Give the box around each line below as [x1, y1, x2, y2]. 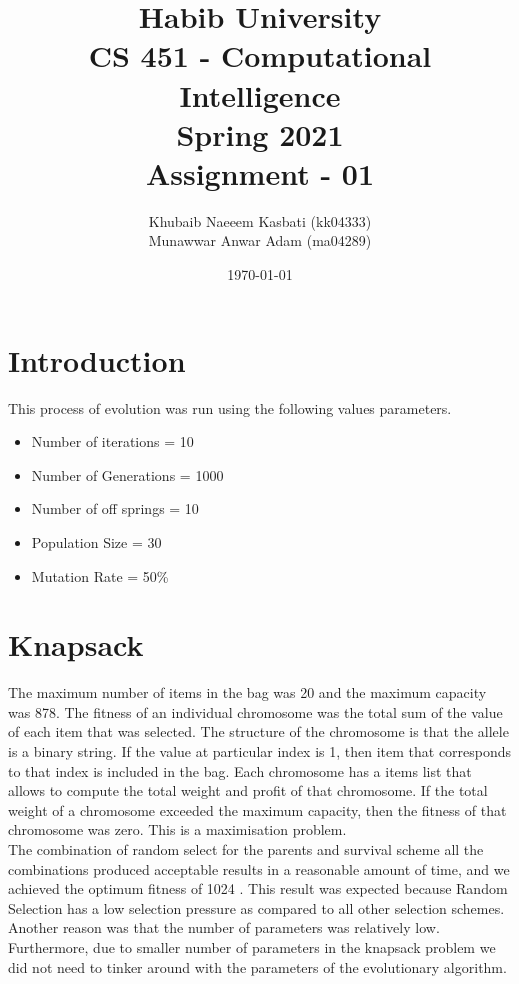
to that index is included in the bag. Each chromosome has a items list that [8, 760, 472, 781]
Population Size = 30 [31, 531, 162, 552]
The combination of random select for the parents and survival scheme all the [8, 839, 484, 860]
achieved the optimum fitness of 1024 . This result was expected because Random [8, 878, 508, 899]
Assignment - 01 [145, 152, 375, 193]
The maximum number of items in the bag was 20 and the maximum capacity [8, 682, 487, 703]
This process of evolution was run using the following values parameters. [8, 397, 452, 418]
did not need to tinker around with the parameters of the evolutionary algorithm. [8, 956, 507, 977]
